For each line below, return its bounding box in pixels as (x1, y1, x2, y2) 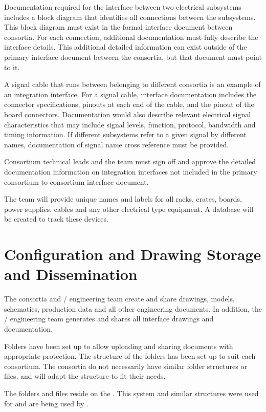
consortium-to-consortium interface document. (4, 176, 149, 187)
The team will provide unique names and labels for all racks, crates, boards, (4, 193, 242, 204)
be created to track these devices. (4, 213, 108, 224)
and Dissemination (4, 264, 138, 285)
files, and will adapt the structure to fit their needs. (4, 371, 166, 381)
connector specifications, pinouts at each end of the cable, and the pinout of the (4, 99, 254, 110)
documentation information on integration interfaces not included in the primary (4, 166, 257, 177)
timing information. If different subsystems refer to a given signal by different (4, 129, 247, 140)
